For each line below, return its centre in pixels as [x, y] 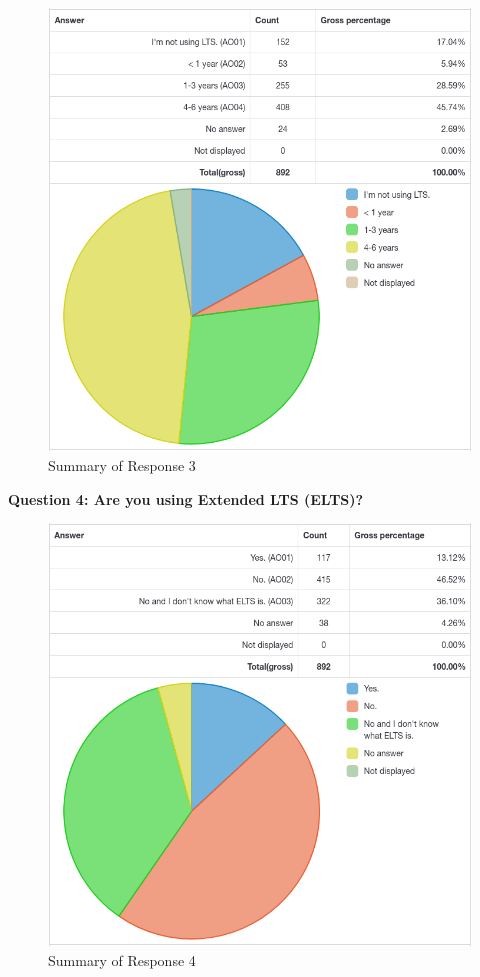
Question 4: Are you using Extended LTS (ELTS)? [186, 498]
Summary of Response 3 [122, 465]
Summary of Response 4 [122, 959]
